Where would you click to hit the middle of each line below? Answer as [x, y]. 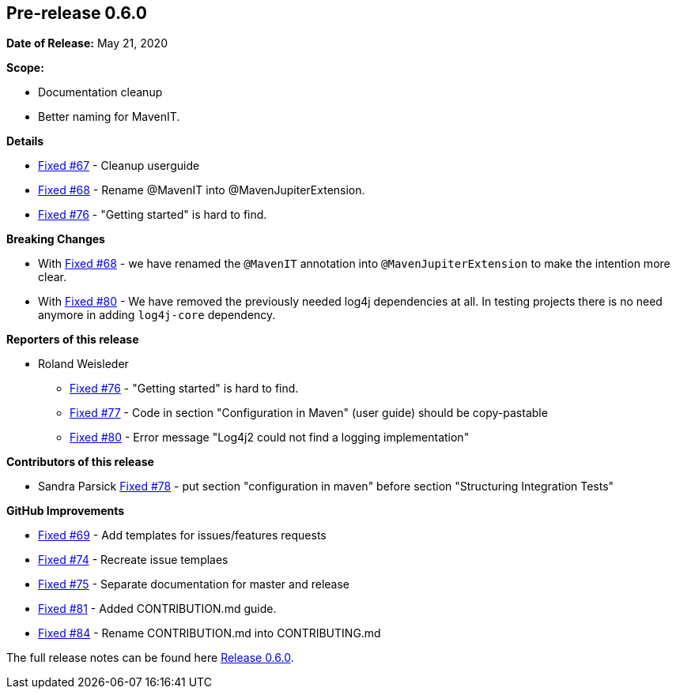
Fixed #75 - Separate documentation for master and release [194, 584]
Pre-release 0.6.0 [77, 13]
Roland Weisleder [83, 364]
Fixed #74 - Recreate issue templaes [133, 560]
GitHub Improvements [66, 511]
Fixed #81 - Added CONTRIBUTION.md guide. [157, 609]
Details [25, 141]
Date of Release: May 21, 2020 [87, 43]
